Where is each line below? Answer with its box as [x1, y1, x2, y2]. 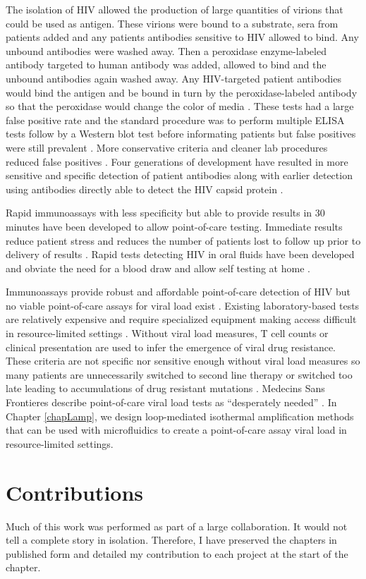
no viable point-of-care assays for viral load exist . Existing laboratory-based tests [6, 298, 360, 312]
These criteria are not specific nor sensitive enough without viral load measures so [6, 353, 360, 368]
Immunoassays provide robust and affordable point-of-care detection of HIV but [6, 284, 350, 299]
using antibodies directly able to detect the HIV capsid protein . [6, 181, 283, 196]
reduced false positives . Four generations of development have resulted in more [6, 154, 348, 169]
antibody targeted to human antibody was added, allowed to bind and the [6, 57, 327, 72]
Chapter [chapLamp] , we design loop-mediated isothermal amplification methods [6, 408, 354, 423]
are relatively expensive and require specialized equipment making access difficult [6, 312, 357, 327]
